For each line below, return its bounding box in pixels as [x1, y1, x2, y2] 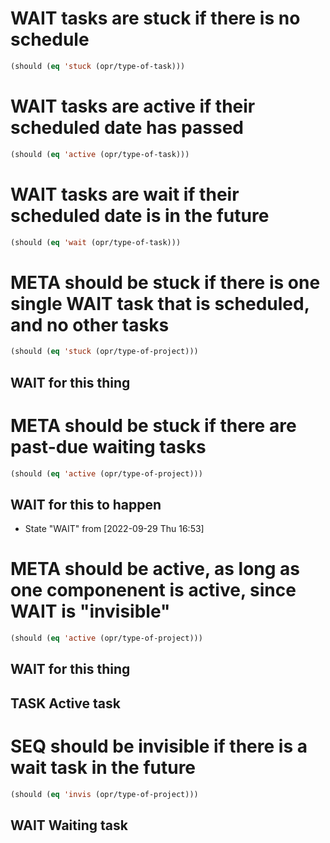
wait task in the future [10, 757, 197, 779]
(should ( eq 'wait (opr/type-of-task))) [10, 237, 182, 247]
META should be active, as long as [10, 558, 301, 581]
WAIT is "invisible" [10, 600, 171, 623]
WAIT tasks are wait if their [10, 183, 240, 206]
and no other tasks [10, 313, 170, 336]
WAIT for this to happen [10, 496, 162, 513]
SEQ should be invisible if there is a [10, 735, 308, 758]
